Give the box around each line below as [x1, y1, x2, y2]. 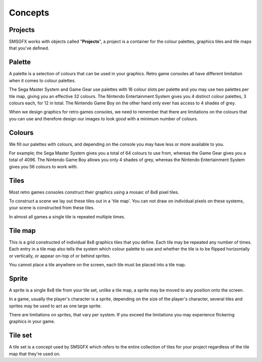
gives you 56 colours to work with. [9, 164, 78, 169]
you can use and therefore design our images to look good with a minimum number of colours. [9, 115, 198, 121]
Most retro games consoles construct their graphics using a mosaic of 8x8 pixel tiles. [9, 189, 180, 195]
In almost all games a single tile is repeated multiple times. [9, 214, 126, 219]
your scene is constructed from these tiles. [9, 205, 95, 211]
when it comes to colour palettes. [9, 78, 76, 83]
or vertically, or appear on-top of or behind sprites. [9, 253, 111, 259]
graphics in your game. [9, 318, 55, 325]
